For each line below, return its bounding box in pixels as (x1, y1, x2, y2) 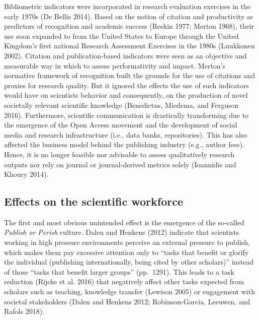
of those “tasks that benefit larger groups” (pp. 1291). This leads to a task (4, 266, 234, 277)
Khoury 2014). (4, 169, 49, 179)
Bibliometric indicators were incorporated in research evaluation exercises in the (4, 1, 251, 11)
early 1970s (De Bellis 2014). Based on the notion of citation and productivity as (4, 11, 253, 21)
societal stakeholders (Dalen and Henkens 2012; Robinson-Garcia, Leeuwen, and (4, 296, 250, 306)
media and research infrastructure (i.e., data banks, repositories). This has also (4, 129, 247, 140)
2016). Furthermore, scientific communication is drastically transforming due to (4, 109, 249, 120)
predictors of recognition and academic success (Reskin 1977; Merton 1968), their (4, 21, 254, 31)
